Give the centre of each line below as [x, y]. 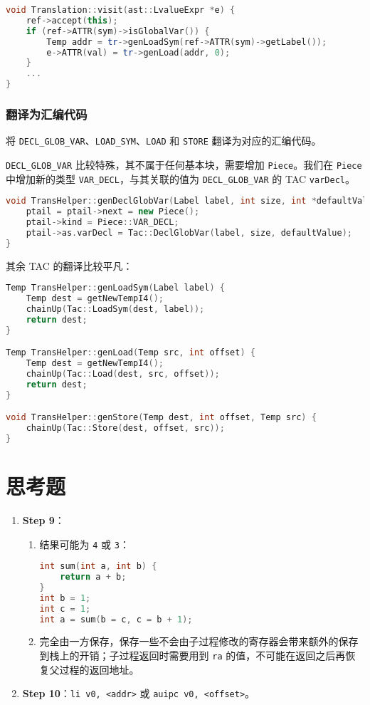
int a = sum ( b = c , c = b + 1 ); [116, 619]
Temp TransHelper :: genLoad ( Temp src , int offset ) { [131, 353]
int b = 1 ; [65, 598]
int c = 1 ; [65, 609]
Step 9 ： [43, 519]
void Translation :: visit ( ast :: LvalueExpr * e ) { [121, 10]
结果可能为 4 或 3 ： [84, 544]
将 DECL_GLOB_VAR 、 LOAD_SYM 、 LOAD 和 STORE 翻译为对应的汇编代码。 [164, 141]
